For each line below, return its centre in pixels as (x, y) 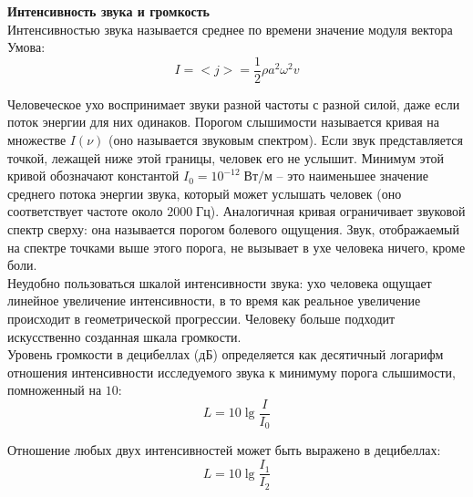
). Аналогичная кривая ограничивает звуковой (338, 211)
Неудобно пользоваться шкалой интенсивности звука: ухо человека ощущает (220, 282)
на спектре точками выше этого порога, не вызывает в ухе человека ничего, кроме (236, 247)
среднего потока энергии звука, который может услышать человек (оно (205, 193)
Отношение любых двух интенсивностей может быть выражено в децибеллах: (224, 450)
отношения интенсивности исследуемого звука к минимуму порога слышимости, (231, 372)
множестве (37, 140)
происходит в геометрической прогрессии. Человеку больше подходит (201, 318)
